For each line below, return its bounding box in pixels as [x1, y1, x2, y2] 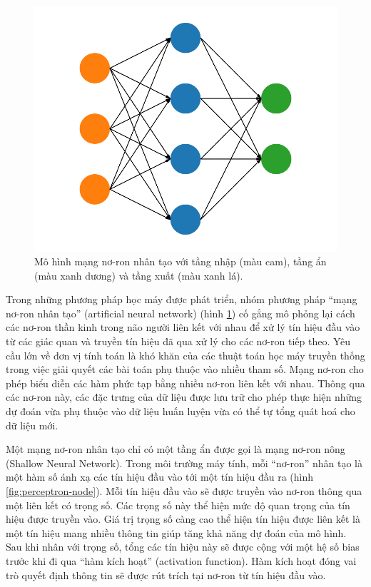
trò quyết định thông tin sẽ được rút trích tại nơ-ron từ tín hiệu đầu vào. [6, 567, 326, 582]
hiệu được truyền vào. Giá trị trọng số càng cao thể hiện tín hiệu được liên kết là [6, 511, 360, 526]
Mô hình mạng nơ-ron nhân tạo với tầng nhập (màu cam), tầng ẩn [34, 254, 327, 269]
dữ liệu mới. [6, 417, 59, 432]
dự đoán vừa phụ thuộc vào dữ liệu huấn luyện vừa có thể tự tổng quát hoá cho [6, 404, 355, 419]
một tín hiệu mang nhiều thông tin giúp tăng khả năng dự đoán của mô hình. [6, 525, 347, 540]
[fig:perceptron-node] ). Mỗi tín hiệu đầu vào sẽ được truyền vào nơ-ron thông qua [6, 484, 362, 498]
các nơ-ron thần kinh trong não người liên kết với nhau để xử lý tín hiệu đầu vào [6, 320, 360, 335]
